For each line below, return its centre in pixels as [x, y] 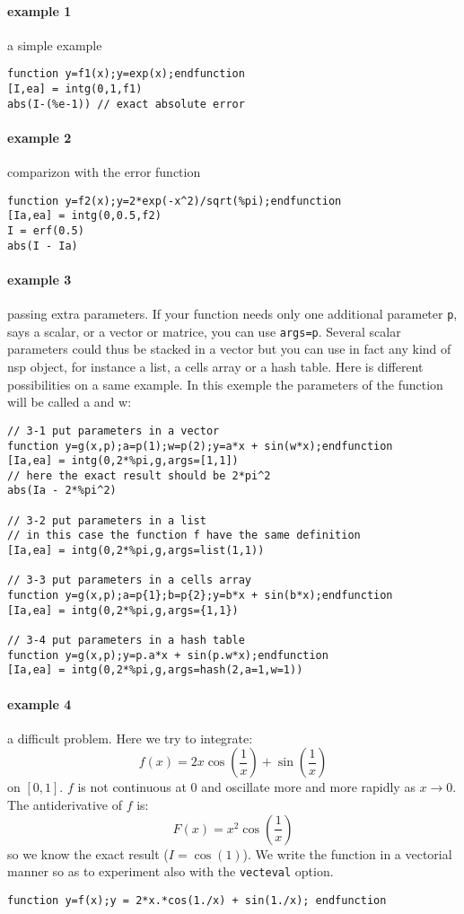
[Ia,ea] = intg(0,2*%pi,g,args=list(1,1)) [136, 551]
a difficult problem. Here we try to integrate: [130, 738]
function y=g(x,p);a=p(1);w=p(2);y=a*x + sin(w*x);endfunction [200, 446]
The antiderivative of [65, 804]
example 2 [39, 137]
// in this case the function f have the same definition [184, 536]
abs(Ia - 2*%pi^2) [62, 491]
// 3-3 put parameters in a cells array [130, 580]
